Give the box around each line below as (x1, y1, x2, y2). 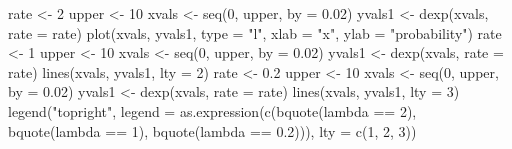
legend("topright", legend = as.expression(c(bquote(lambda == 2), (8, 100, 417, 121)
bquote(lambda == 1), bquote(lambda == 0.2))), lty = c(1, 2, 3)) (8, 120, 417, 141)
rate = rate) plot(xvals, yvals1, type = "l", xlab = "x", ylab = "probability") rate (8, 22, 502, 43)
